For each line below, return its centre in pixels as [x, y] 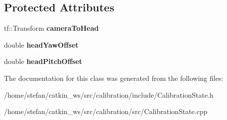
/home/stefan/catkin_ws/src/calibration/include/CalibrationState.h [109, 94]
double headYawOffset [41, 44]
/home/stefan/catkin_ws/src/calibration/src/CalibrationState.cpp [106, 111]
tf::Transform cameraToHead [52, 28]
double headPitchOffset [43, 61]
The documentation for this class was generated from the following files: [114, 78]
